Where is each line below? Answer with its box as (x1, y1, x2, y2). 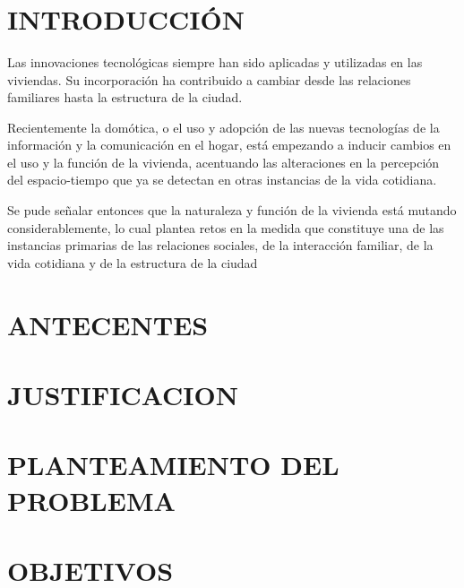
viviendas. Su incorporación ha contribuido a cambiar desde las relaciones (7, 70, 411, 89)
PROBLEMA (7, 481, 176, 518)
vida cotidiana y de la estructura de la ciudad (7, 253, 258, 272)
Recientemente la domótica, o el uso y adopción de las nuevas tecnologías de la (7, 117, 440, 136)
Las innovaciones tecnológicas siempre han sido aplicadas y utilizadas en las (7, 52, 423, 71)
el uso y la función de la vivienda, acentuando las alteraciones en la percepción (7, 152, 440, 171)
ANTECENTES (7, 306, 209, 342)
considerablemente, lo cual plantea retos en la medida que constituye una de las (7, 218, 444, 237)
